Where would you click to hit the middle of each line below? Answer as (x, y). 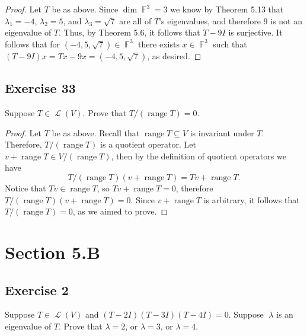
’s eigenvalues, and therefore (210, 20)
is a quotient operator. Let (148, 144)
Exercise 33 (40, 88)
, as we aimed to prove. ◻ (120, 211)
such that (230, 44)
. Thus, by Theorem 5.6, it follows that (129, 32)
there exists (159, 44)
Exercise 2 (37, 289)
